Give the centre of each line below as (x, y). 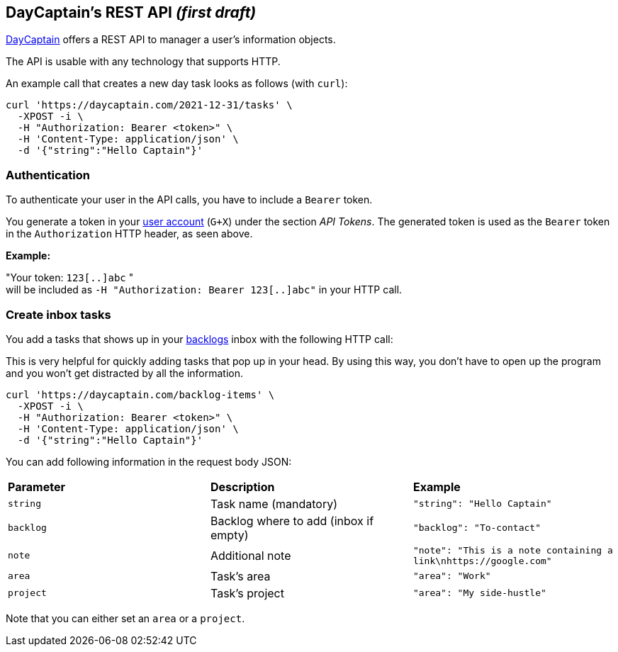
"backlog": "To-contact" (477, 528)
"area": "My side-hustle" (479, 593)
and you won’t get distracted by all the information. (125, 373)
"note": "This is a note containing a (513, 550)
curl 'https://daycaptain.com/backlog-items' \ (140, 394)
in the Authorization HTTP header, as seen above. (129, 234)
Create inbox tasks (58, 314)
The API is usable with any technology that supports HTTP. (143, 62)
